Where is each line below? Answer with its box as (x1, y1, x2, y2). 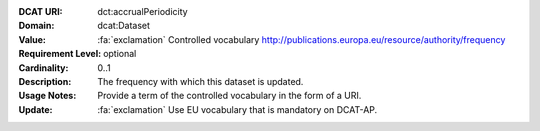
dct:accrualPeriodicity (97, 6, 189, 17)
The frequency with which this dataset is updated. (97, 75, 304, 87)
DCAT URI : (18, 6, 64, 17)
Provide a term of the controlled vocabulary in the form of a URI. (97, 90, 362, 102)
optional (103, 48, 137, 60)
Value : (18, 33, 47, 45)
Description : (18, 75, 72, 87)
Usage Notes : (18, 90, 77, 102)
